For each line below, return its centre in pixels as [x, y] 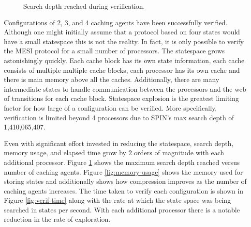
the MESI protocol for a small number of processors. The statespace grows [114, 51]
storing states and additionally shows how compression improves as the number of [125, 181]
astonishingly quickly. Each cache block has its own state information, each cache [124, 60]
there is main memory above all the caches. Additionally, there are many [112, 79]
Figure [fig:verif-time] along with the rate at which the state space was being [118, 200]
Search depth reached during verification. [84, 6]
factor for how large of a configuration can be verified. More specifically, [111, 107]
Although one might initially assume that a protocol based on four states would [122, 32]
